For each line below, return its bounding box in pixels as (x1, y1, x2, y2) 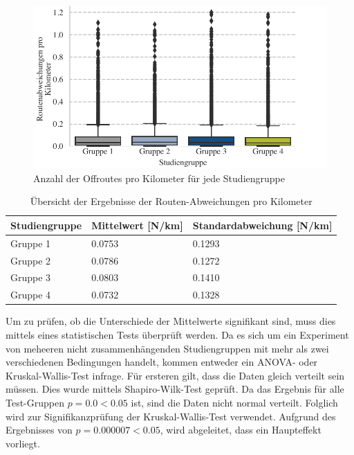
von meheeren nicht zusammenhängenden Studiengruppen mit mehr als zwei (6, 341, 329, 355)
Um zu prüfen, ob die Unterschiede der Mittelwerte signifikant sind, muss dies (6, 314, 336, 328)
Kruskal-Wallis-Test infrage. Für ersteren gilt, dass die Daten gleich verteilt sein (6, 368, 345, 382)
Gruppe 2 (10, 253, 51, 267)
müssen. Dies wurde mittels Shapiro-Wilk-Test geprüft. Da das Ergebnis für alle (6, 382, 344, 396)
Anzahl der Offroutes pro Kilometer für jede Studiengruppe (33, 170, 285, 185)
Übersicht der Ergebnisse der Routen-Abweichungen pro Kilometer (30, 194, 313, 208)
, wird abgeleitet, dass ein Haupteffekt (160, 422, 322, 437)
